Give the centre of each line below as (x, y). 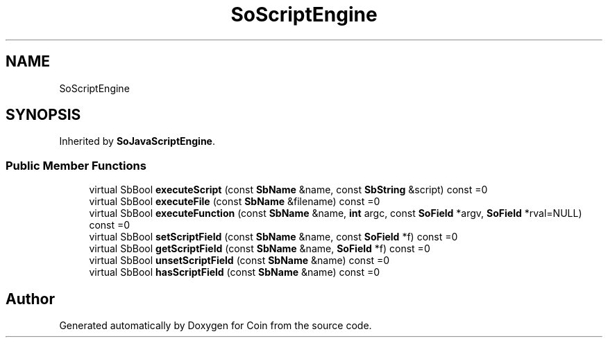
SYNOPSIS (43, 115)
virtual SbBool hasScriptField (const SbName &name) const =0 (235, 272)
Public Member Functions (76, 165)
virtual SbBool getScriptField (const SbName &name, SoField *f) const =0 (260, 249)
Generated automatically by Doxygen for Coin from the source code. (216, 326)
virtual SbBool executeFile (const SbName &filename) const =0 (235, 202)
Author (30, 299)
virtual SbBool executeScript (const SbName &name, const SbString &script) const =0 (288, 190)
